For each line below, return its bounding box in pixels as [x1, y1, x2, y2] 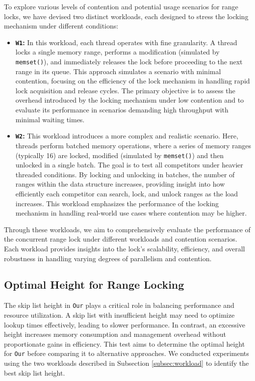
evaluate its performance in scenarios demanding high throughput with [15, 105, 229, 115]
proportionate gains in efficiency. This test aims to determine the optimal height [4, 338, 245, 349]
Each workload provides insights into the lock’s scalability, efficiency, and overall [4, 243, 245, 253]
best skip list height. [4, 367, 65, 378]
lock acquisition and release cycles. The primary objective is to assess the [15, 85, 235, 95]
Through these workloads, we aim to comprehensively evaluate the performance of [4, 224, 251, 234]
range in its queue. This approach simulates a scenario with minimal [15, 66, 221, 76]
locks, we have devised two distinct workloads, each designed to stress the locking [4, 11, 249, 21]
